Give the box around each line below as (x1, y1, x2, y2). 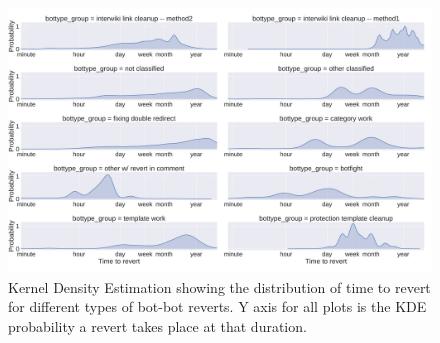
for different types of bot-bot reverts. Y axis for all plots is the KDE (8, 296, 427, 317)
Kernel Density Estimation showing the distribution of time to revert (8, 276, 431, 297)
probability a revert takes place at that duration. (8, 315, 307, 336)
